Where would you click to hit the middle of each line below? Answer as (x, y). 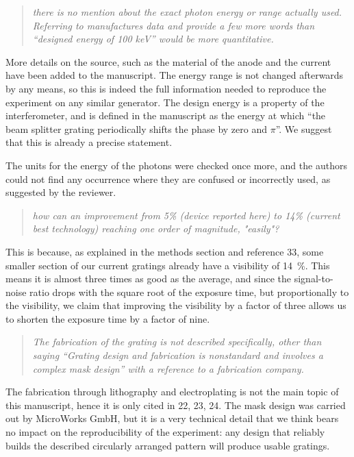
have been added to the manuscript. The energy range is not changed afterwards (175, 75)
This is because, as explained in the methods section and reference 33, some (165, 251)
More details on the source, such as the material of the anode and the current (168, 61)
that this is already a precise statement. (89, 142)
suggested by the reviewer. (61, 192)
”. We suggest (304, 128)
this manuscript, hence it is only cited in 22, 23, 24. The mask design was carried (176, 405)
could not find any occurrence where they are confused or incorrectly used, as (168, 178)
